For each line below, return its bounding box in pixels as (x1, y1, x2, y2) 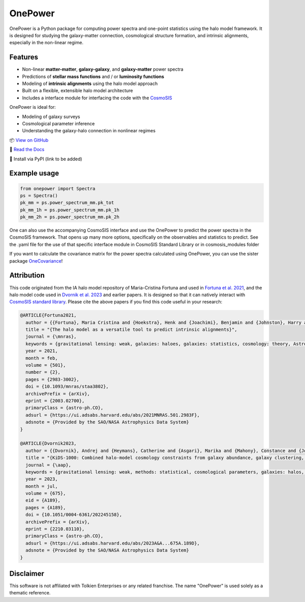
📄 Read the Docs (9, 147, 45, 153)
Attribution (9, 271, 45, 280)
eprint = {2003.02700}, (25, 398, 85, 404)
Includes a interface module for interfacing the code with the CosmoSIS (22, 95, 172, 101)
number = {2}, (25, 369, 61, 375)
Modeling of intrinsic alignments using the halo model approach (22, 80, 158, 87)
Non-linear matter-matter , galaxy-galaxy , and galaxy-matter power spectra (22, 66, 184, 72)
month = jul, (25, 483, 58, 489)
